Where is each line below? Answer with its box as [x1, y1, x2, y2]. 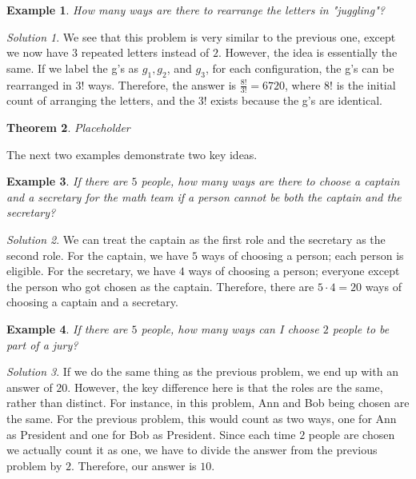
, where [285, 76, 321, 93]
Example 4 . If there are [6, 320, 128, 337]
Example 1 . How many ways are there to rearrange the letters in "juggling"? [6, 2, 385, 18]
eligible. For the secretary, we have [6, 262, 176, 279]
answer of [6, 378, 53, 395]
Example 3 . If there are [6, 173, 128, 190]
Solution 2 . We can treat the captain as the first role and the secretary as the [6, 230, 386, 247]
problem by [6, 457, 62, 473]
